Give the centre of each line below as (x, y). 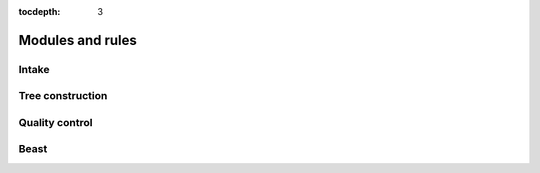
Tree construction (63, 96)
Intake (34, 69)
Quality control (55, 122)
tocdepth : (39, 11)
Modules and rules (77, 40)
